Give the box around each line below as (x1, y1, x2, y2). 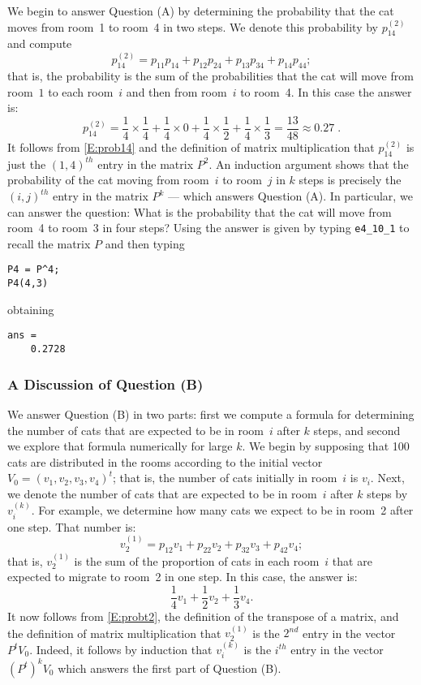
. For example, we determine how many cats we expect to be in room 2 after (31, 502, 414, 519)
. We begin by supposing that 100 (242, 437, 410, 455)
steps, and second (313, 421, 401, 438)
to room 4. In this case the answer (240, 83, 412, 100)
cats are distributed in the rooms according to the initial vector (7, 453, 323, 470)
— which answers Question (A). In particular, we (168, 187, 413, 205)
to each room (48, 83, 114, 100)
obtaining (7, 300, 54, 317)
